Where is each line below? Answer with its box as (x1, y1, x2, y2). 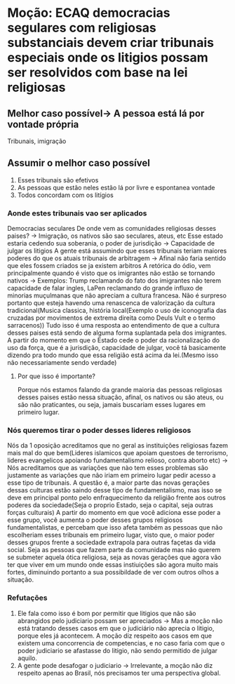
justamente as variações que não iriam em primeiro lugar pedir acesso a (7, 471, 216, 480)
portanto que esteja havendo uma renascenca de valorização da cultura (7, 299, 215, 307)
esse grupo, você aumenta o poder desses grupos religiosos (7, 516, 183, 524)
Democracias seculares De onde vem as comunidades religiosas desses (7, 224, 217, 233)
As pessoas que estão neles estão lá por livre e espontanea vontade (17, 183, 215, 192)
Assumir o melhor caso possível (7, 157, 151, 169)
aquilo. (17, 654, 37, 662)
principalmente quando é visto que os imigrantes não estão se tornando (7, 269, 215, 278)
